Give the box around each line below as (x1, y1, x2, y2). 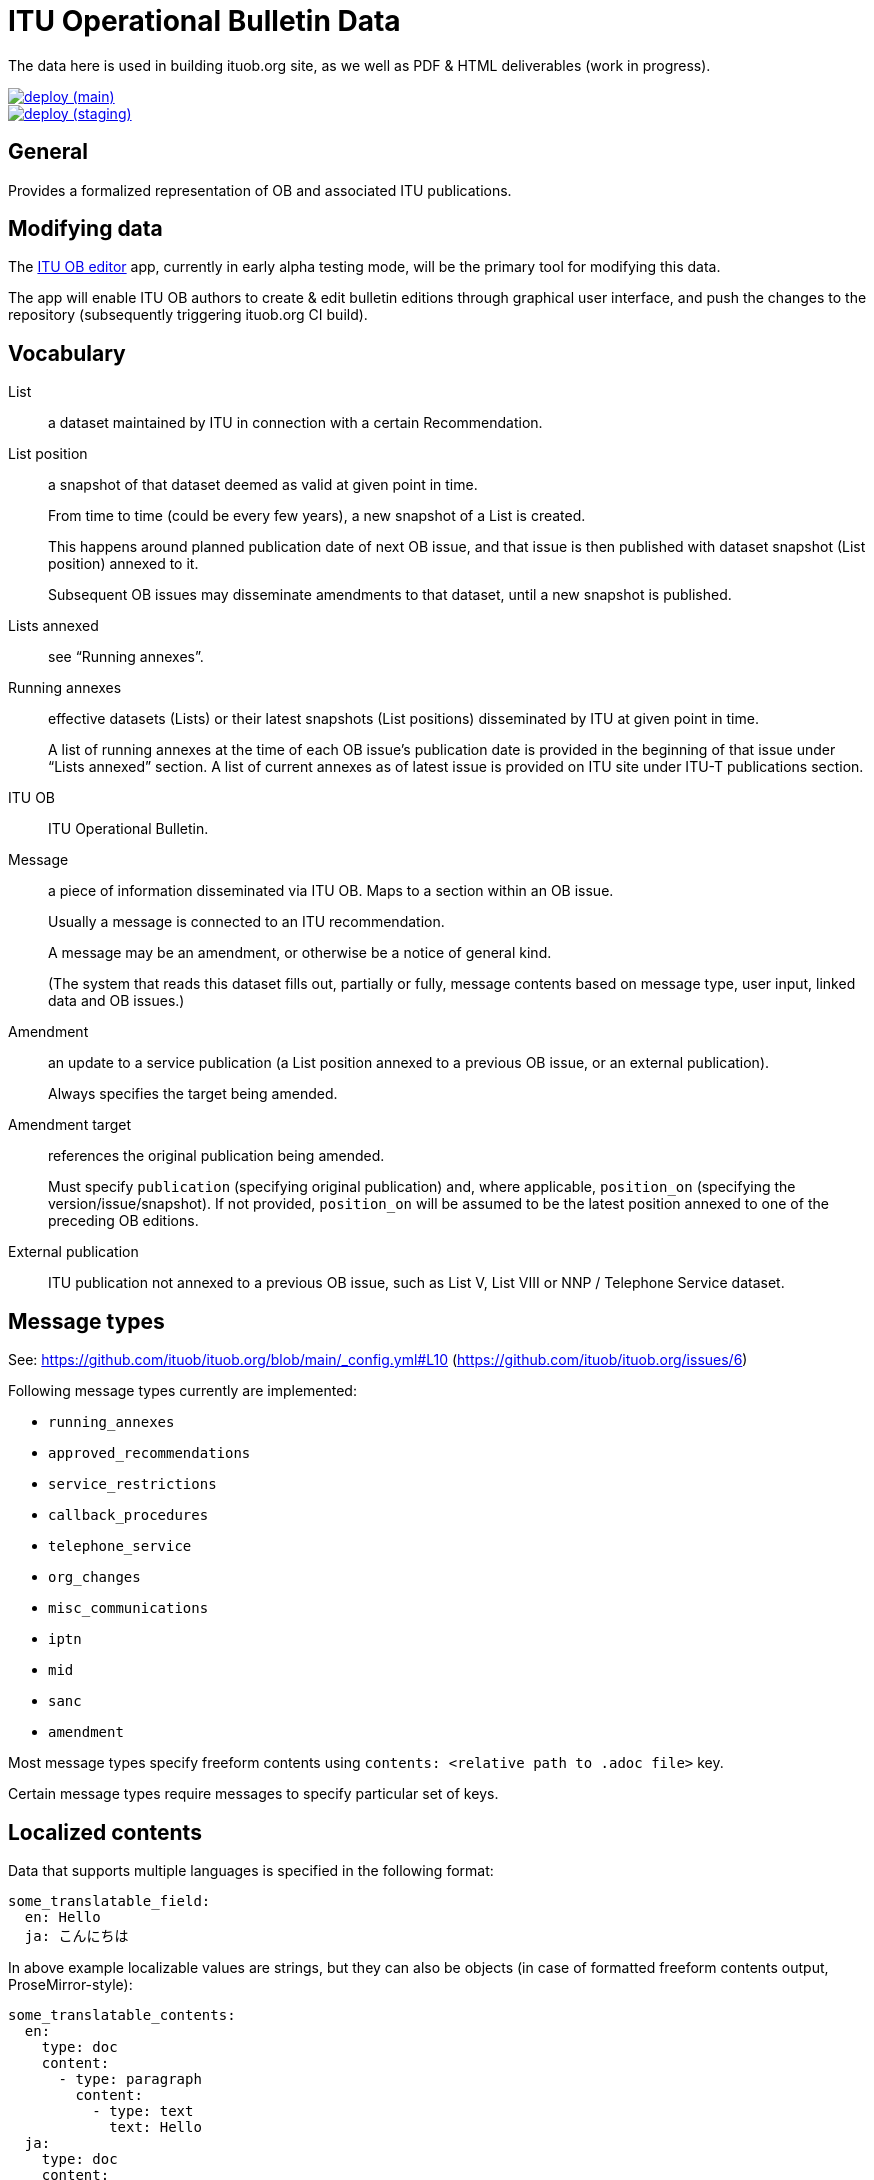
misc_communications (48, 1600, 209, 1617)
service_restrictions (48, 1476, 217, 1493)
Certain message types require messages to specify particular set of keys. (8, 1785, 499, 1803)
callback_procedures (48, 1507, 209, 1524)
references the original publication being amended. (48, 1147, 385, 1165)
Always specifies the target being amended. (48, 1085, 338, 1103)
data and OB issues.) (48, 992, 185, 1010)
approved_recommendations (48, 1445, 251, 1462)
